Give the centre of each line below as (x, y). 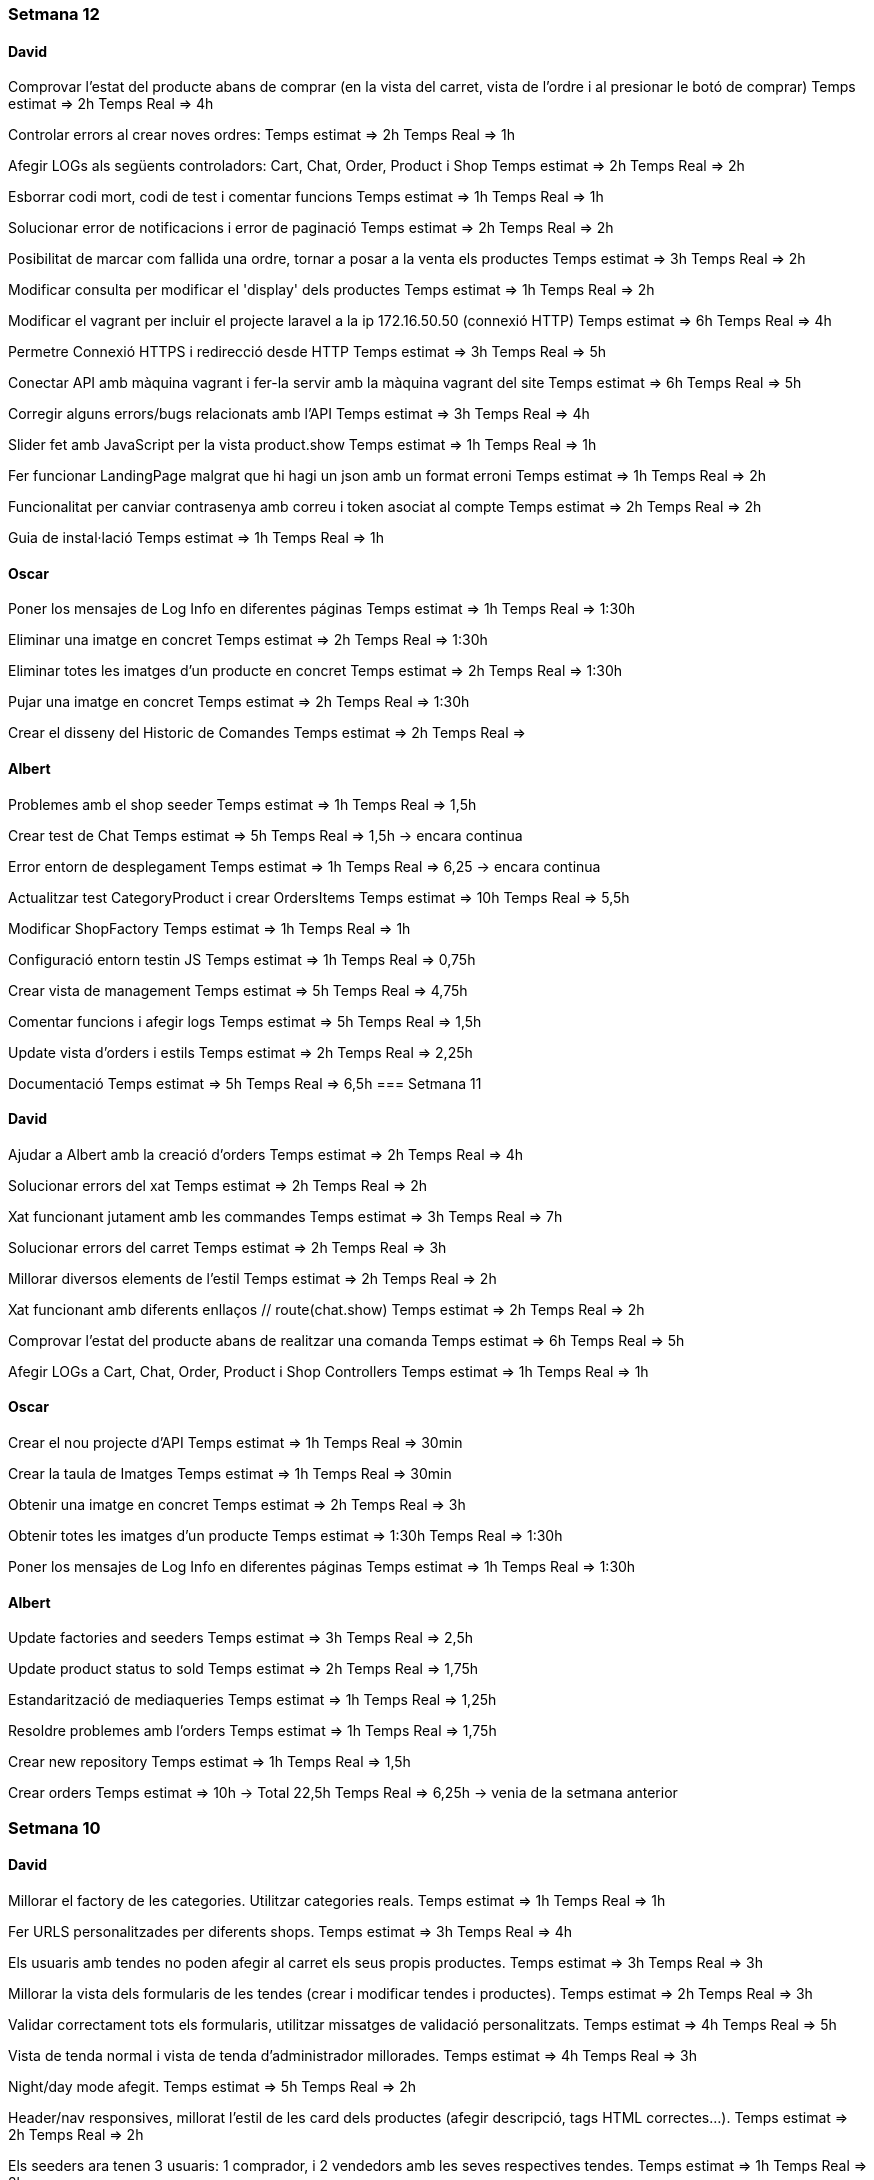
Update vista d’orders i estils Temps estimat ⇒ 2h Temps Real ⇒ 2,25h (240, 1052)
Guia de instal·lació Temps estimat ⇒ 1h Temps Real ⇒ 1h (196, 538)
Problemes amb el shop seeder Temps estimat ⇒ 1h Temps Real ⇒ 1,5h (242, 804)
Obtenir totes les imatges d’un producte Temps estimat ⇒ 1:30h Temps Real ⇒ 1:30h (285, 1536)
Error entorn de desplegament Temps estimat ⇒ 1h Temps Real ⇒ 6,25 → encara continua (304, 866)
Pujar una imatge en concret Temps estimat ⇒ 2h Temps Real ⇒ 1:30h (239, 702)
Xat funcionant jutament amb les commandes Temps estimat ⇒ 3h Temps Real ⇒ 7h (285, 1216)
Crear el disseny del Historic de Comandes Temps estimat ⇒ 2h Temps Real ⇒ (267, 733)
